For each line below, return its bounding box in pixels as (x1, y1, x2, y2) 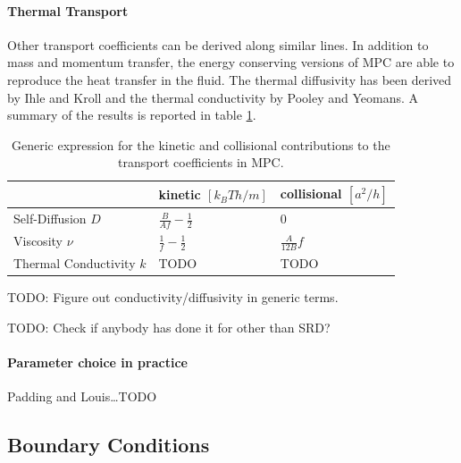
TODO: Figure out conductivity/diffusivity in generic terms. (7, 288, 339, 307)
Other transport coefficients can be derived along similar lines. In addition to (7, 35, 429, 54)
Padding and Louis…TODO (7, 387, 157, 406)
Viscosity (13, 231, 63, 250)
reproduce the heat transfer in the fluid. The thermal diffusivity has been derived (7, 70, 452, 88)
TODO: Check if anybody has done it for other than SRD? (7, 318, 331, 337)
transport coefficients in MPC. (118, 153, 284, 172)
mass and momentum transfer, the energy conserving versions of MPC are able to (7, 53, 455, 72)
